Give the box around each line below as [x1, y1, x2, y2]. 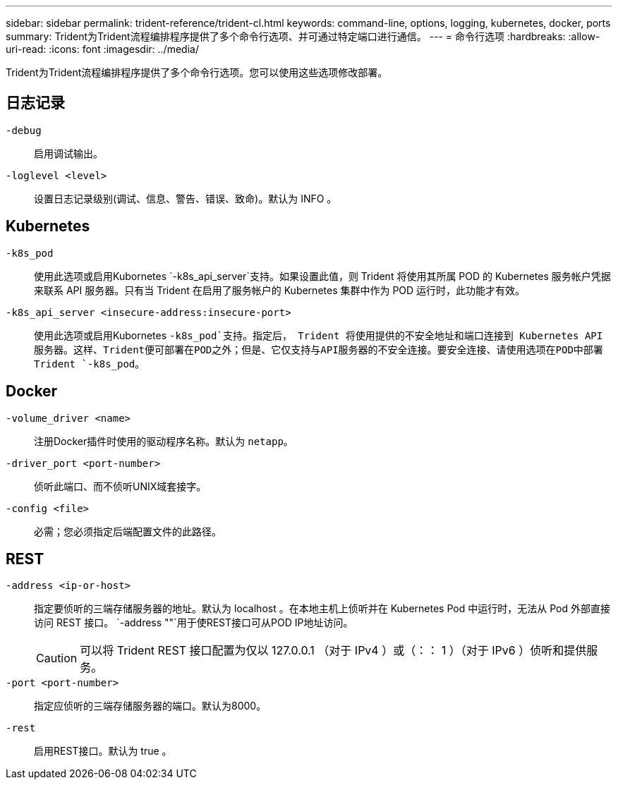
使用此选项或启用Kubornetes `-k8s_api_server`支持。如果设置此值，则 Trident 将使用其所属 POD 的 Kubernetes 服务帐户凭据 [34, 269, 611, 282]
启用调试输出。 [34, 147, 103, 159]
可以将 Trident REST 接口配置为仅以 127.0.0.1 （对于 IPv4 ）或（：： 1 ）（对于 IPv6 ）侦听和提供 [80, 643, 587, 658]
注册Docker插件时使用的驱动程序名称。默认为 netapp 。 [34, 434, 293, 447]
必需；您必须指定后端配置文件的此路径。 [34, 525, 222, 537]
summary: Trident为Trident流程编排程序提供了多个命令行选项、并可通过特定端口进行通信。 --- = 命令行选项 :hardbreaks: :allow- [6, 30, 600, 42]
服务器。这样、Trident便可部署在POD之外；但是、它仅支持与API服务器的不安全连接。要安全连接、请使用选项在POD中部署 [34, 343, 603, 355]
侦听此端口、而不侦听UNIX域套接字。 [34, 480, 207, 492]
